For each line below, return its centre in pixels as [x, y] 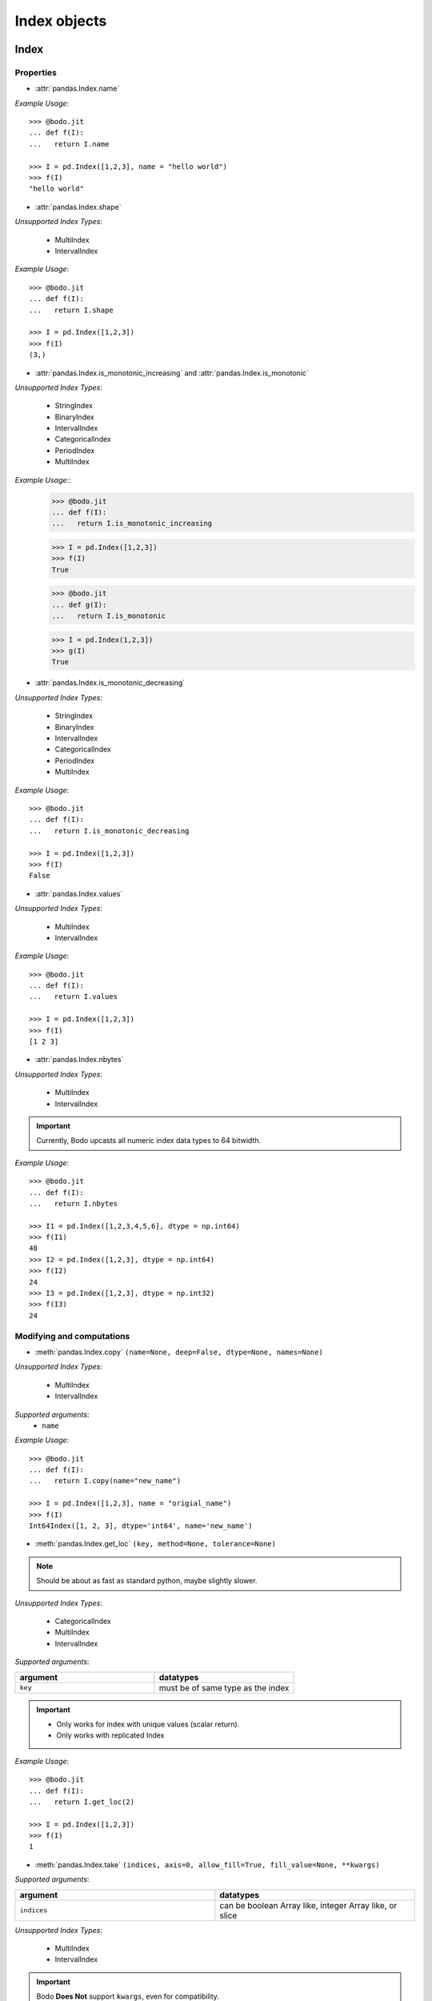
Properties [36, 72]
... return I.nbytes [74, 1203]
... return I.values [74, 997]
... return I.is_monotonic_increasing [132, 523]
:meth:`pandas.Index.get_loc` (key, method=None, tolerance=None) [155, 1544]
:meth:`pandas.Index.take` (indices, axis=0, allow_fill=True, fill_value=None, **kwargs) [207, 1864]
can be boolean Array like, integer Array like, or [308, 1905]
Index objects [61, 21]
